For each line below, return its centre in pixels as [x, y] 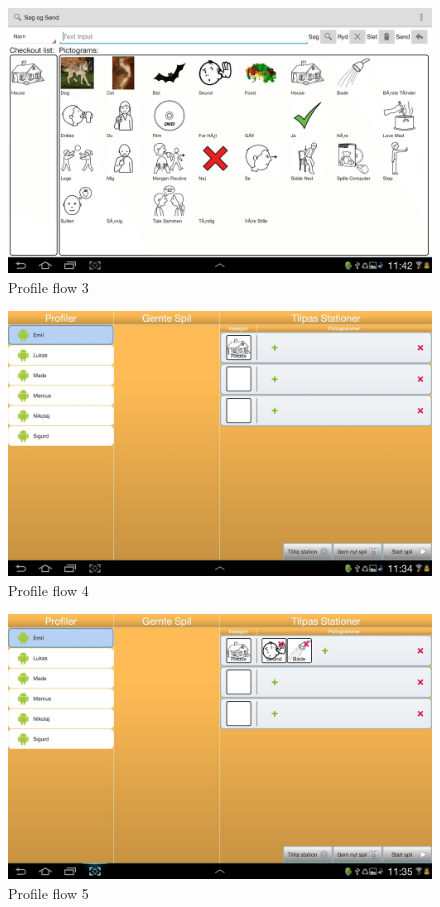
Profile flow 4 [48, 589]
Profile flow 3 [48, 286]
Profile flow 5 [48, 892]
